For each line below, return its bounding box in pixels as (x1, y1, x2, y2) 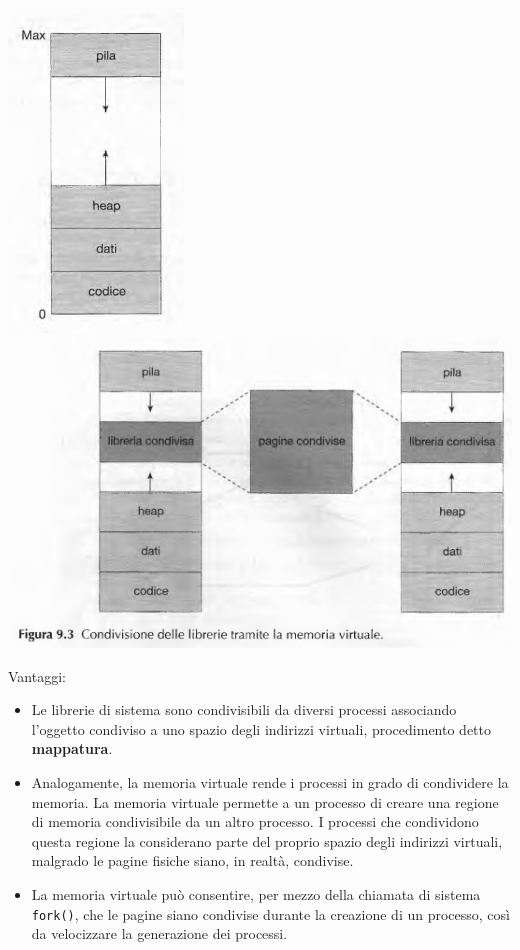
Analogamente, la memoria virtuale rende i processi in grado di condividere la (31, 772, 509, 792)
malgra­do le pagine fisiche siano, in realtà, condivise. (31, 850, 354, 871)
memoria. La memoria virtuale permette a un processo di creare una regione (31, 791, 499, 812)
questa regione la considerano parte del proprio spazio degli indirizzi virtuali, (31, 830, 503, 851)
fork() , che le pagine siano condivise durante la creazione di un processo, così (31, 903, 510, 924)
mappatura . (31, 738, 113, 759)
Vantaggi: (8, 665, 66, 686)
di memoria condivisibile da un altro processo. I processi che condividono (31, 811, 479, 832)
